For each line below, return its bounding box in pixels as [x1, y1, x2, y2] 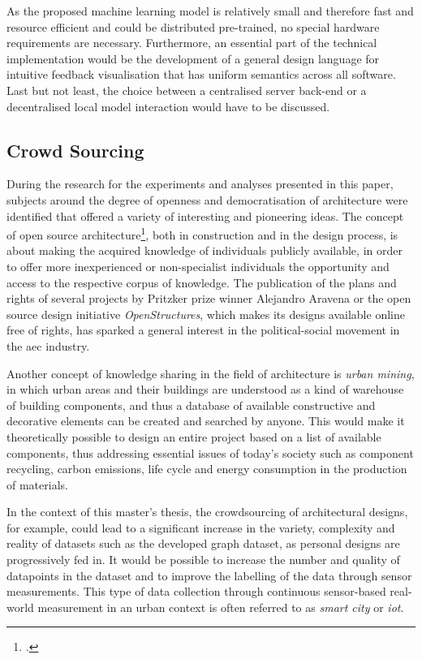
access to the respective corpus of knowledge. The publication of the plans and [6, 274, 397, 291]
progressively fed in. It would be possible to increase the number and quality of [6, 551, 400, 568]
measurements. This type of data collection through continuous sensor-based [6, 583, 386, 600]
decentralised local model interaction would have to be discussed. [6, 97, 330, 114]
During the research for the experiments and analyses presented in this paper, [6, 175, 394, 192]
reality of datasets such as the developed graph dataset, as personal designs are [6, 535, 400, 552]
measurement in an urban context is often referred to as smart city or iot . [37, 598, 404, 615]
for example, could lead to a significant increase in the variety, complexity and [6, 519, 395, 536]
